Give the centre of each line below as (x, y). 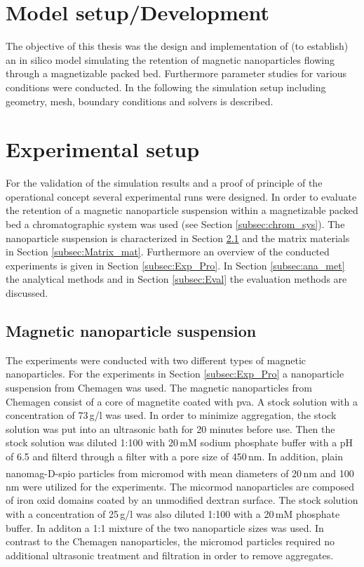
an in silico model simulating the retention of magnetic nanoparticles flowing (170, 59)
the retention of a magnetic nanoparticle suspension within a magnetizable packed (182, 210)
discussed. (27, 292)
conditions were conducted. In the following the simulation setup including (166, 87)
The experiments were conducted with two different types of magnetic (156, 360)
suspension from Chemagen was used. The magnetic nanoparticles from (159, 387)
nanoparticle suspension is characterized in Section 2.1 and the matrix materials (178, 238)
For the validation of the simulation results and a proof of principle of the (164, 183)
